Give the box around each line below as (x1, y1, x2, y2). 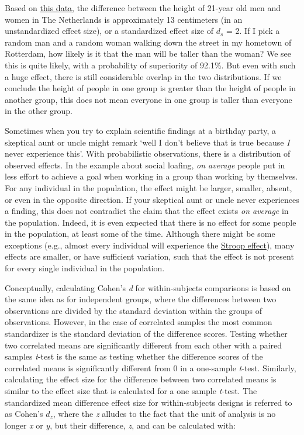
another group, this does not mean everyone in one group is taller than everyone (5, 93, 292, 105)
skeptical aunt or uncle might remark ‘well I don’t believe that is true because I (5, 136, 290, 148)
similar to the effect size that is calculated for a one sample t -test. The (5, 385, 257, 396)
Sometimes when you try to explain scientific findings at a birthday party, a (5, 124, 276, 136)
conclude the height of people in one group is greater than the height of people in (5, 82, 296, 94)
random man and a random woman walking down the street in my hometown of (5, 36, 292, 48)
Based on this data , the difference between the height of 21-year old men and (5, 2, 281, 13)
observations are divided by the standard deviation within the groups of (5, 304, 262, 316)
